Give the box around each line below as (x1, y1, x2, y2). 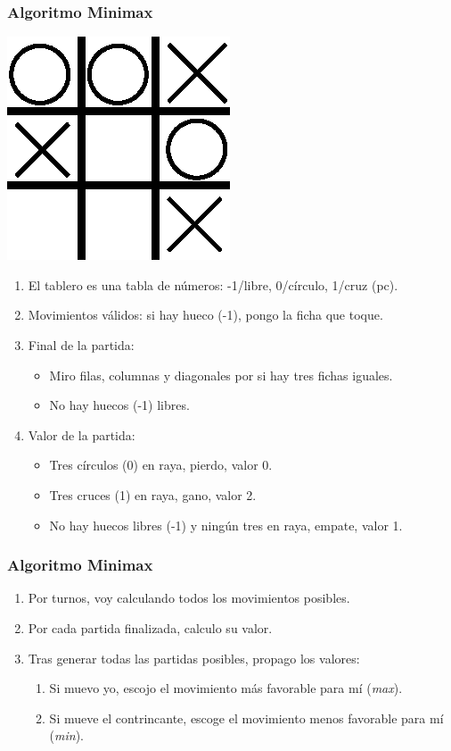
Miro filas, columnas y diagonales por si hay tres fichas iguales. (49, 365, 393, 384)
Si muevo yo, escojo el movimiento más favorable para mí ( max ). (49, 679, 403, 697)
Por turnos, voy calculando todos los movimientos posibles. (28, 588, 350, 607)
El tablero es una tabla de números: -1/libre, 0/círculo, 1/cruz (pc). (28, 275, 398, 294)
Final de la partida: (28, 336, 135, 354)
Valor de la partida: (28, 425, 135, 444)
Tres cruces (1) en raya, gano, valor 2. (49, 485, 257, 504)
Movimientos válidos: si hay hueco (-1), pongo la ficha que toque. (28, 305, 383, 324)
